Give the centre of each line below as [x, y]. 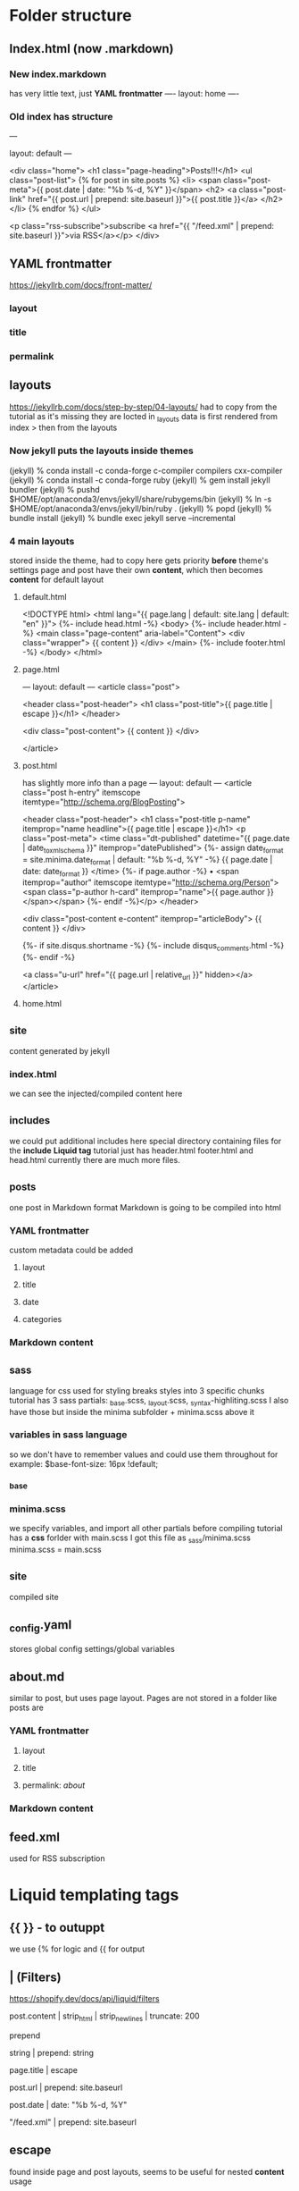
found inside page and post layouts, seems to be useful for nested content [147, 2171]
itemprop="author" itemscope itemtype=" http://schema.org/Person [146, 882]
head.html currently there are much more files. [95, 1159]
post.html [40, 765]
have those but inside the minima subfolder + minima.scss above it [132, 1412]
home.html [42, 1003]
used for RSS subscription [57, 1858]
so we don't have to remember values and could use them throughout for [144, 1454]
